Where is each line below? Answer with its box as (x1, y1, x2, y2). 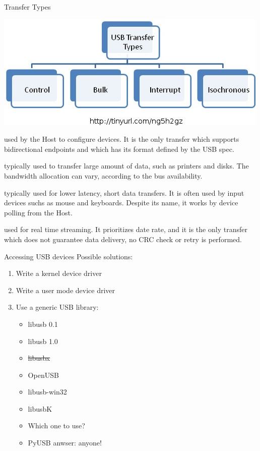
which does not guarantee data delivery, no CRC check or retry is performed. (4, 234, 242, 244)
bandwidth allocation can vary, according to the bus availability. (4, 170, 203, 181)
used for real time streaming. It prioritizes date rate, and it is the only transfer (4, 224, 247, 235)
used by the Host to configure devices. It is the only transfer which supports (4, 134, 239, 144)
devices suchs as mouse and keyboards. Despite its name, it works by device (4, 197, 238, 208)
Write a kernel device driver (16, 268, 102, 278)
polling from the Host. (4, 207, 73, 217)
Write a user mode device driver (16, 285, 115, 295)
